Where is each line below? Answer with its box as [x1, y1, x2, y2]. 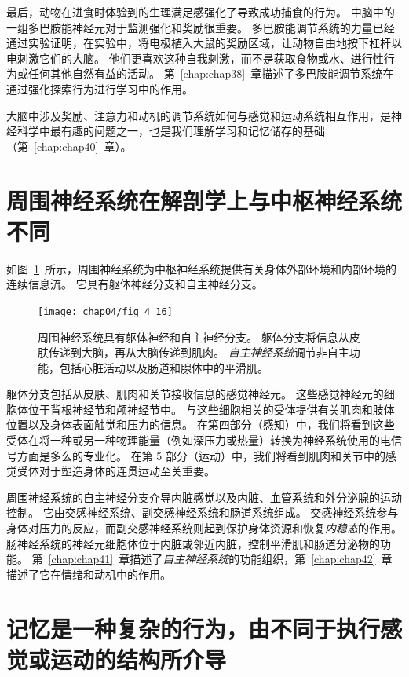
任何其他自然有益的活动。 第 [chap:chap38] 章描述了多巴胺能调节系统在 [27, 65, 394, 82]
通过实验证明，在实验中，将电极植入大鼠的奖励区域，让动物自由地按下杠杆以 [6, 35, 402, 51]
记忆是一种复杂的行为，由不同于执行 [6, 612, 381, 644]
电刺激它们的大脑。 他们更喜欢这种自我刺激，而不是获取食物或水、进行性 [6, 49, 384, 66]
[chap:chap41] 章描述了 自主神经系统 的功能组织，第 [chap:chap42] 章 [48, 551, 393, 567]
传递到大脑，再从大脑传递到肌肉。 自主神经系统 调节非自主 [48, 344, 349, 360]
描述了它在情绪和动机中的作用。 [6, 565, 171, 582]
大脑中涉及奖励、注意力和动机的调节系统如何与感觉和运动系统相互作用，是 [6, 107, 391, 123]
